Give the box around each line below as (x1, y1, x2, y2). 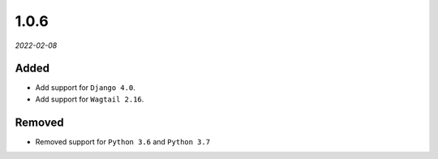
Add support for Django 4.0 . (35, 83, 135, 92)
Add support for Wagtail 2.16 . (35, 94, 144, 104)
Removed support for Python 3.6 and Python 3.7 (35, 136, 211, 146)
